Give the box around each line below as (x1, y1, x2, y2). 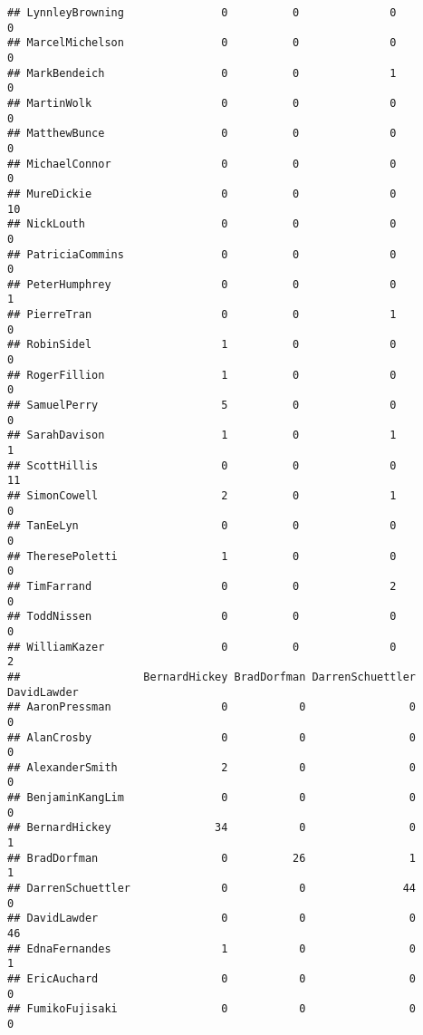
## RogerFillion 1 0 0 (7, 368, 397, 382)
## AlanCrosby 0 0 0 (7, 730, 417, 744)
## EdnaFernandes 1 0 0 (7, 942, 417, 955)
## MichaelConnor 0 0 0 (7, 157, 397, 170)
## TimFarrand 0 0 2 (7, 579, 397, 593)
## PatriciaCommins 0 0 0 (7, 247, 397, 261)
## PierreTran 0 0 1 (7, 308, 397, 322)
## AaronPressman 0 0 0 (7, 701, 417, 714)
